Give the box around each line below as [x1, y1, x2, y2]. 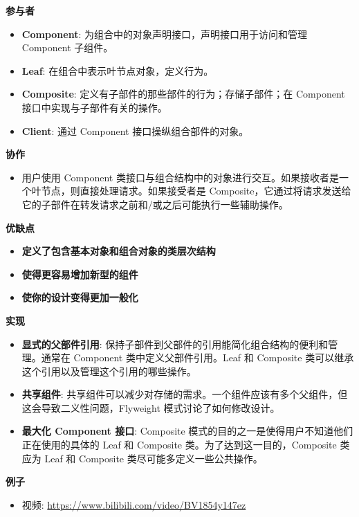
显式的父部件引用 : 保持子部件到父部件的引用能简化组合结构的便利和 [21, 336, 329, 351]
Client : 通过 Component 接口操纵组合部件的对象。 [21, 123, 249, 138]
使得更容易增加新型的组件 [21, 266, 138, 281]
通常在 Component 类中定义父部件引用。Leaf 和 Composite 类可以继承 [41, 350, 354, 365]
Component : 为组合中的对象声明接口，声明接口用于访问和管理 [21, 26, 307, 41]
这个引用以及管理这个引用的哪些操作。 [21, 363, 196, 378]
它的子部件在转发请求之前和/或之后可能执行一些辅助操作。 [21, 197, 288, 211]
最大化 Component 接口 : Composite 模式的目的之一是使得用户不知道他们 [21, 424, 353, 438]
